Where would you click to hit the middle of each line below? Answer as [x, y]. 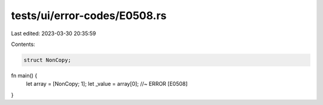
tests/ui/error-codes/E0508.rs [89, 16]
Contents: [23, 44]
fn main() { [24, 75]
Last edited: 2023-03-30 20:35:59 [54, 33]
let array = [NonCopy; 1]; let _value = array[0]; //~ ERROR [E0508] [107, 84]
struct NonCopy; [48, 60]
